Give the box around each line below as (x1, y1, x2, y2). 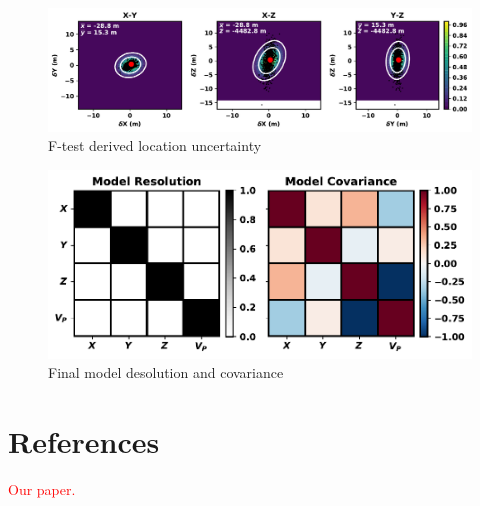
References (8, 421, 160, 462)
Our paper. (8, 479, 76, 500)
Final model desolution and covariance (48, 362, 284, 383)
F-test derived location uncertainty (48, 135, 262, 156)
